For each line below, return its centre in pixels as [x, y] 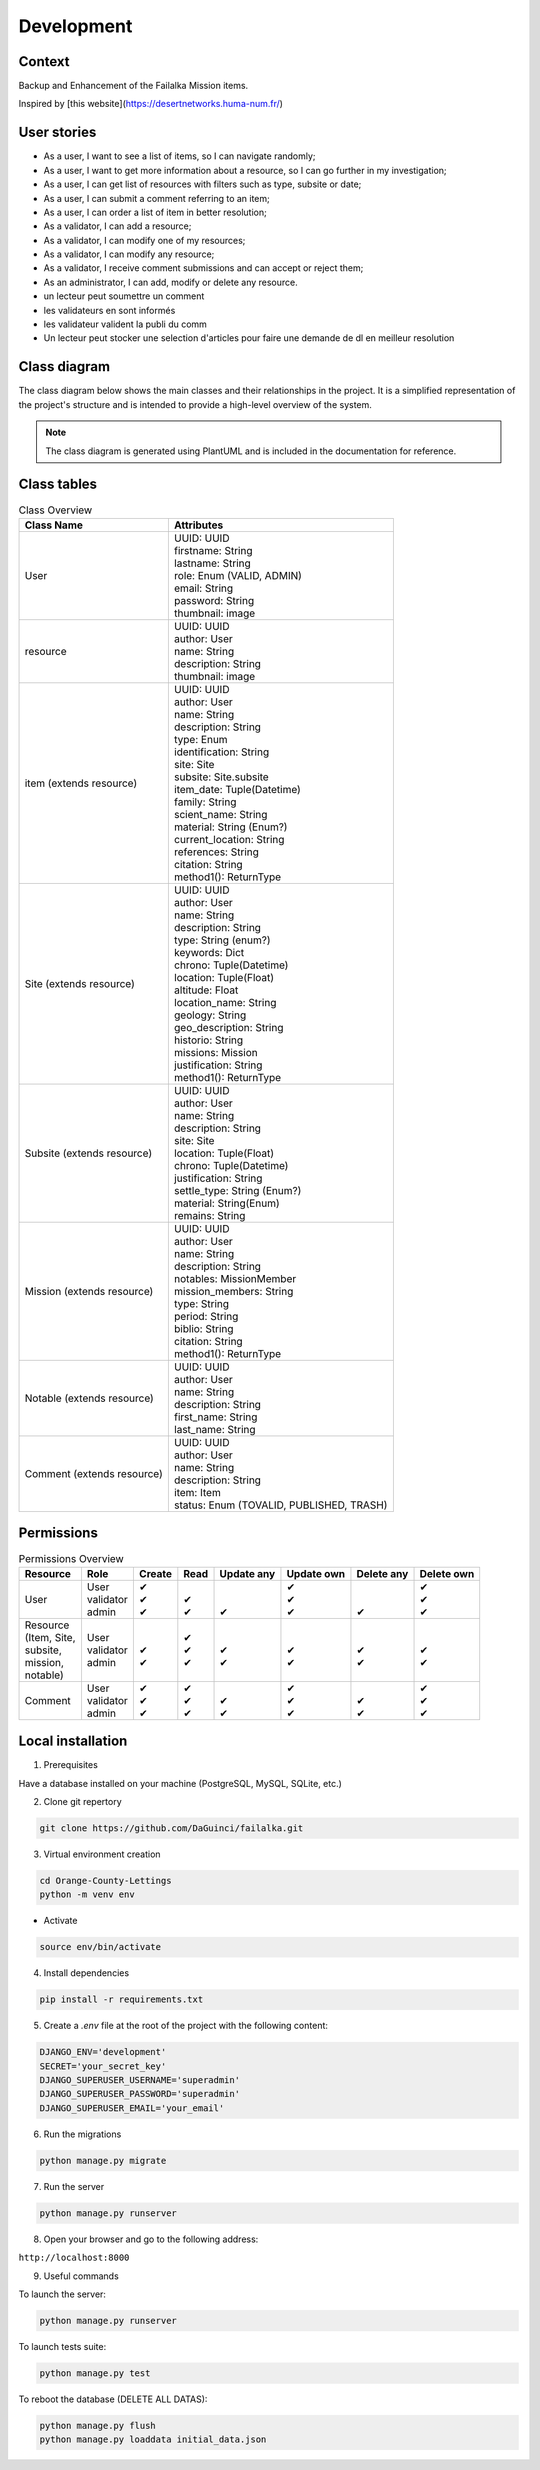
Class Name [54, 525]
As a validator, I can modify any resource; [129, 254]
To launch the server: [62, 2294]
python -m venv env [87, 1894]
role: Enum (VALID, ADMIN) [237, 575]
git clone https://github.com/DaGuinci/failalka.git [171, 1828]
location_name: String [225, 1002]
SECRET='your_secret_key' [103, 2066]
